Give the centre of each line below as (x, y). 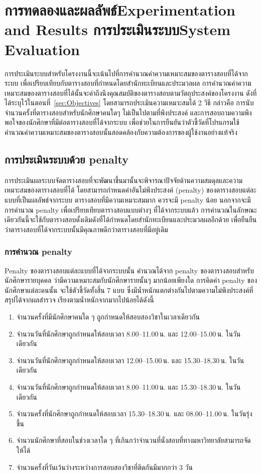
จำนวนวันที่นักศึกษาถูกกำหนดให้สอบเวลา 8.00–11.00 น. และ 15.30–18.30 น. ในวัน (128, 386)
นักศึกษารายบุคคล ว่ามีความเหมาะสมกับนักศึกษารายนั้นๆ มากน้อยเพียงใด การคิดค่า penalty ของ (131, 280)
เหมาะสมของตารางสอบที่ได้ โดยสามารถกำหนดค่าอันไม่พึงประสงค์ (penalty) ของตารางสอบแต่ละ (130, 190)
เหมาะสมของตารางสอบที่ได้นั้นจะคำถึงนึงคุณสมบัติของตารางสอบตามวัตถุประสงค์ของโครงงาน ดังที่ (131, 93)
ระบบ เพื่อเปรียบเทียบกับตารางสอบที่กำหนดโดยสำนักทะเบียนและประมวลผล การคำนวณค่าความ (128, 83)
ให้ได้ (23, 450)
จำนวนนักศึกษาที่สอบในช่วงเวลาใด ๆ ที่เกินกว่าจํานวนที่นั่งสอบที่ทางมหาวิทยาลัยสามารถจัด (134, 440)
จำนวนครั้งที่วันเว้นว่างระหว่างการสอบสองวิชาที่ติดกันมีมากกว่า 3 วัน (104, 467)
